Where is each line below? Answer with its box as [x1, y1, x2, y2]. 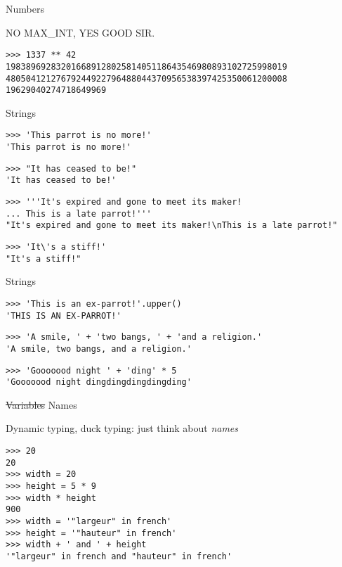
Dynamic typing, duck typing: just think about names [6, 421, 239, 435]
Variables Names [6, 397, 77, 412]
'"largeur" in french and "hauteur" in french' [6, 551, 232, 561]
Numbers [6, 1, 44, 15]
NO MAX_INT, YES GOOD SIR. [6, 25, 155, 39]
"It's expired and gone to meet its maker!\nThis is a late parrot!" [6, 220, 338, 231]
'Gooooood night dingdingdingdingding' [6, 377, 192, 388]
